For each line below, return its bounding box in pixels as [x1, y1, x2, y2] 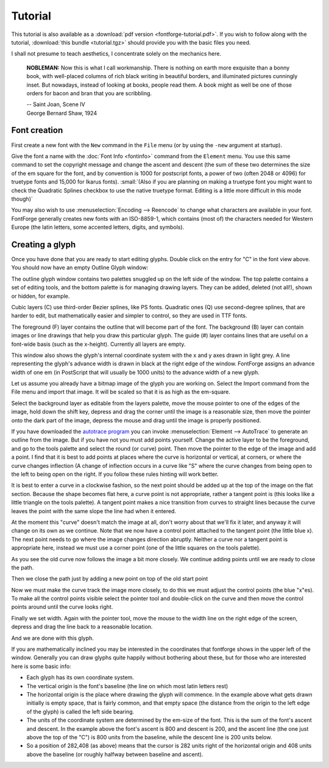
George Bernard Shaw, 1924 [26, 109, 97, 117]
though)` [11, 195, 34, 203]
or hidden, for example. [11, 292, 70, 300]
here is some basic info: [11, 662, 71, 670]
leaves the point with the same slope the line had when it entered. [11, 507, 177, 515]
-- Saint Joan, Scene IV [26, 101, 85, 108]
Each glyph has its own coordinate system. [26, 674, 134, 681]
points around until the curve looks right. [11, 603, 113, 611]
